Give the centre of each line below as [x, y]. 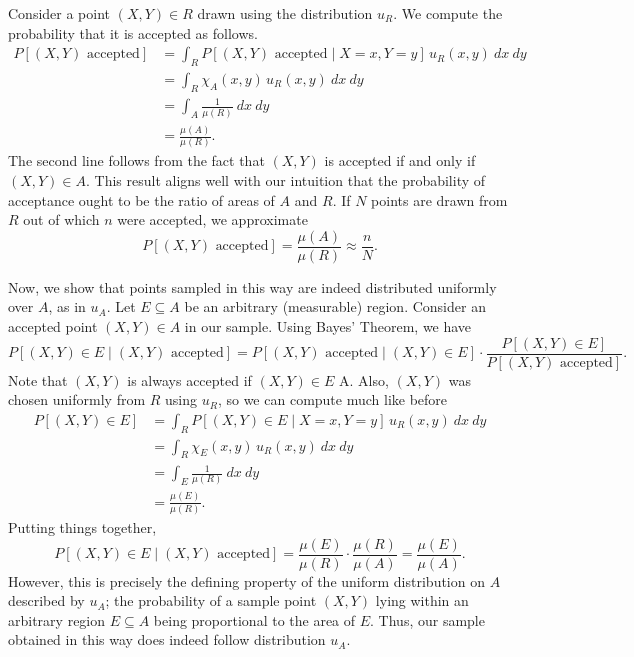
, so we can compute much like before [332, 399]
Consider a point [59, 13]
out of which [61, 219]
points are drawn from [439, 199]
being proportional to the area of [254, 619]
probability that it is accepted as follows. [133, 32]
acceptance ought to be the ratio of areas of [141, 199]
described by [46, 600]
